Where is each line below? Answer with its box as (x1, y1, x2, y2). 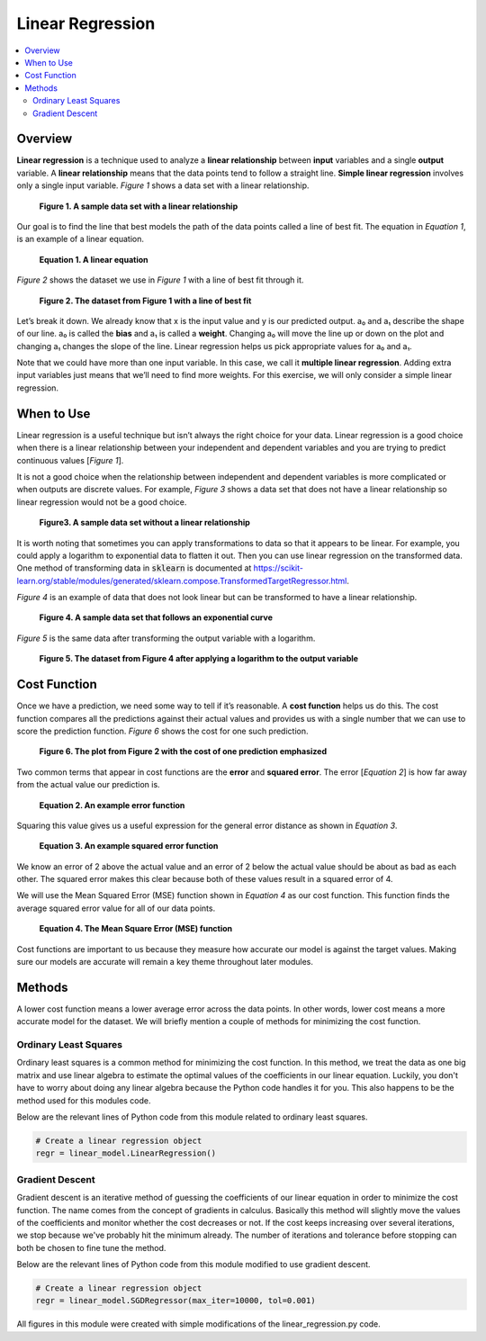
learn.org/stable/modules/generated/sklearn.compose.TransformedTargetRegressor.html (16, 575, 347, 586)
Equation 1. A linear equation (39, 254, 148, 265)
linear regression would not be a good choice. (16, 496, 187, 508)
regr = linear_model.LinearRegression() (35, 1148, 216, 1158)
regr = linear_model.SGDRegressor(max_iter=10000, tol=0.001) (35, 1296, 316, 1306)
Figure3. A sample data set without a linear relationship (39, 517, 251, 528)
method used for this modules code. (16, 1094, 152, 1106)
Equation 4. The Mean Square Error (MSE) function (39, 923, 233, 934)
